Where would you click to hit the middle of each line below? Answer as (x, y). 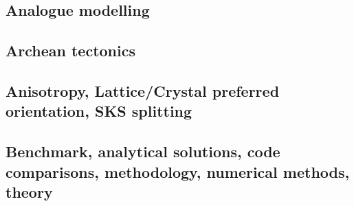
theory (29, 191)
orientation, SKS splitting (99, 111)
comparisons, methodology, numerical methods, (178, 171)
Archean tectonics (70, 50)
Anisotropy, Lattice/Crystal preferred (143, 90)
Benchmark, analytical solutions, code (143, 151)
